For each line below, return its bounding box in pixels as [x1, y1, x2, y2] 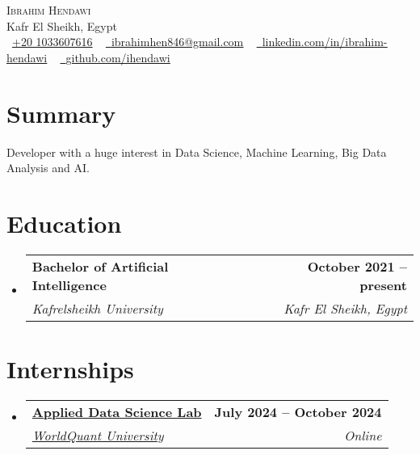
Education [6, 206, 122, 239]
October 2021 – [307, 256, 407, 276]
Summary [6, 96, 116, 129]
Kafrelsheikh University [31, 298, 163, 318]
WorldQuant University [31, 425, 164, 444]
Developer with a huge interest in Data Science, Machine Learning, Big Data [6, 143, 387, 160]
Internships [6, 352, 134, 385]
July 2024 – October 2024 [214, 402, 382, 421]
